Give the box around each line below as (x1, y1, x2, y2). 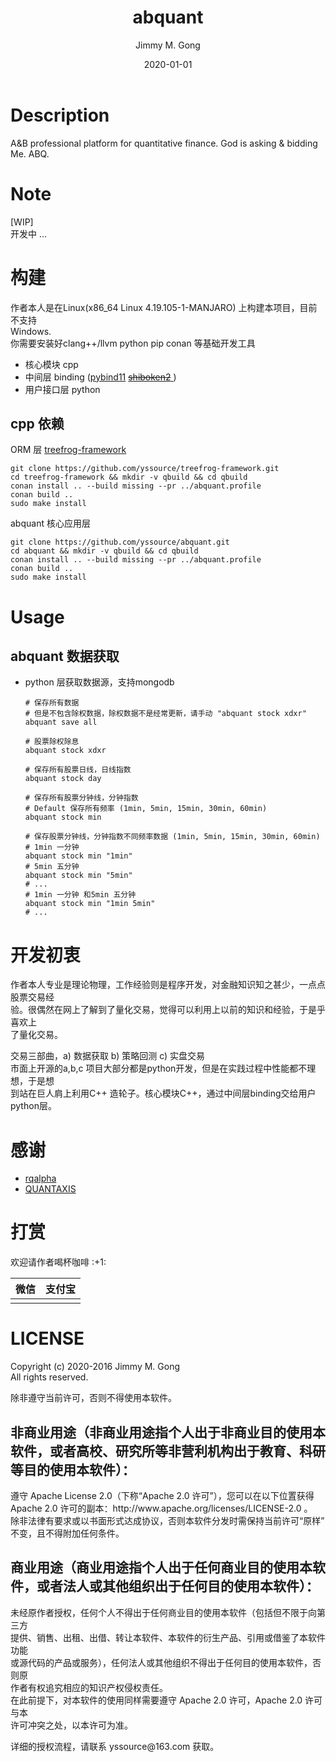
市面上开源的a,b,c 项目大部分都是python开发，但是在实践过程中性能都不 (10, 1062, 308, 1075)
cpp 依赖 (10, 415, 65, 432)
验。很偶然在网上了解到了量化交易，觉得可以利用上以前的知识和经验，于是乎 (10, 1004, 326, 1016)
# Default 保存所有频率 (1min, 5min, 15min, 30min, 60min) (24, 804, 268, 814)
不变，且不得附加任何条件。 (10, 1527, 125, 1539)
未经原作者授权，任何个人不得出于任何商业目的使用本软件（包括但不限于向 (10, 1606, 317, 1618)
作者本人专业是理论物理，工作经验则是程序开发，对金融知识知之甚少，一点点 (10, 979, 326, 991)
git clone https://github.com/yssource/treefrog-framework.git (10, 464, 280, 474)
